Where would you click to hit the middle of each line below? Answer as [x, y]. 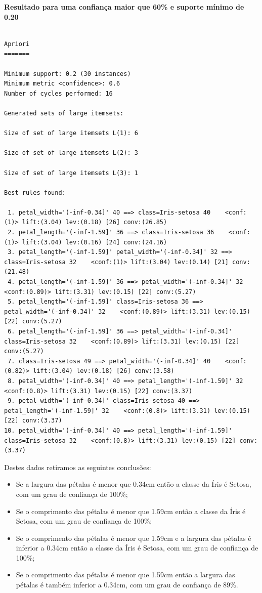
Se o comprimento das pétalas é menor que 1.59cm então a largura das [125, 575]
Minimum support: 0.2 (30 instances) [68, 74]
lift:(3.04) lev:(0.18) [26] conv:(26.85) [95, 222]
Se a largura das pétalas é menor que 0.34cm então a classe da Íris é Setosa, [134, 484]
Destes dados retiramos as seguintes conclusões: [78, 467]
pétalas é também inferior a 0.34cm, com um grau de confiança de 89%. [127, 585]
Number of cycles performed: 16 [58, 93]
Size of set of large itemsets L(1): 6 [71, 133]
